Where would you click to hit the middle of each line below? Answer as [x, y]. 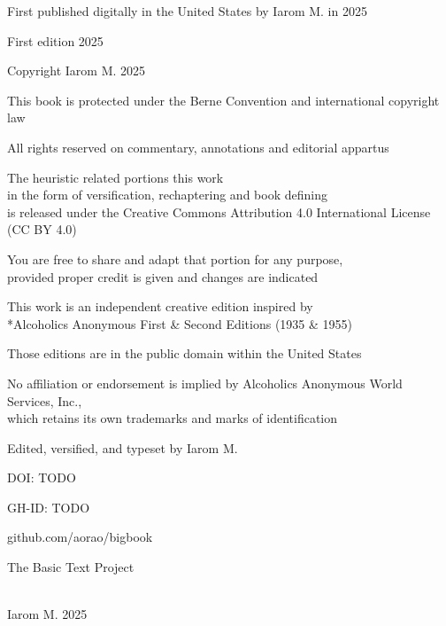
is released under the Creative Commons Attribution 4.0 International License [219, 211]
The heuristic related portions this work [115, 177]
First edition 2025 [55, 40]
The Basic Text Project [71, 567]
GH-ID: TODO [49, 507]
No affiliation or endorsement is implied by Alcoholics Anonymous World [205, 383]
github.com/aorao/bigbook [80, 537]
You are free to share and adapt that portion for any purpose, [175, 258]
